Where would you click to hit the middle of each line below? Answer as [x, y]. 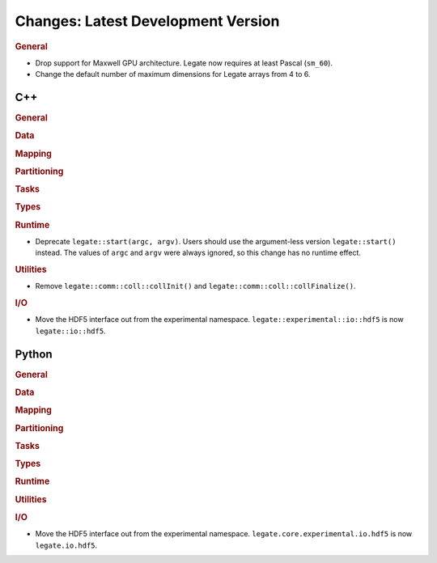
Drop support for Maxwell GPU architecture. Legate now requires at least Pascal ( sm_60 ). [184, 63]
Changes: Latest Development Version [147, 21]
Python [34, 354]
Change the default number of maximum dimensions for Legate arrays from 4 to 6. [173, 74]
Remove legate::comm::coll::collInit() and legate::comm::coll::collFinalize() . [195, 286]
